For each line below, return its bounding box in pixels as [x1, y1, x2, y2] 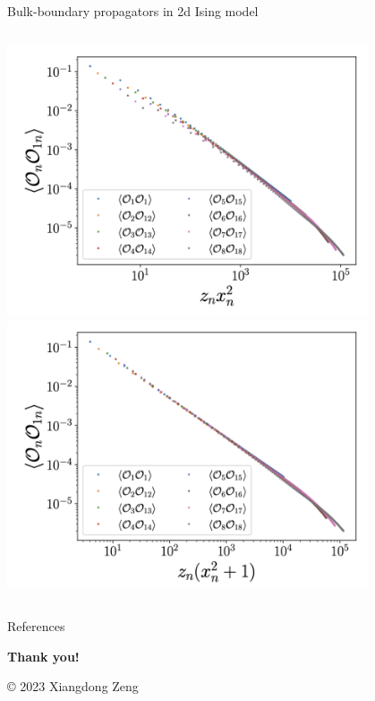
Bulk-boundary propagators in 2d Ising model [7, 2, 259, 20]
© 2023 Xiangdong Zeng [7, 677, 139, 696]
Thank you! [7, 646, 80, 665]
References [7, 617, 65, 636]
